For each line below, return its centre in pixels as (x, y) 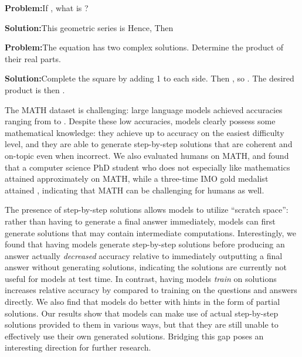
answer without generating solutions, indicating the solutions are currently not (146, 267)
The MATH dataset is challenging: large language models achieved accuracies (144, 109)
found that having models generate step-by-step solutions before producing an (145, 244)
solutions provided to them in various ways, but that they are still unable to (142, 324)
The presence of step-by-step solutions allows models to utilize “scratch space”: (147, 210)
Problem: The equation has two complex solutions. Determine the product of (144, 47)
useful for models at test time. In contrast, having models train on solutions (141, 278)
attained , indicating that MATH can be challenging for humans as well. (135, 190)
